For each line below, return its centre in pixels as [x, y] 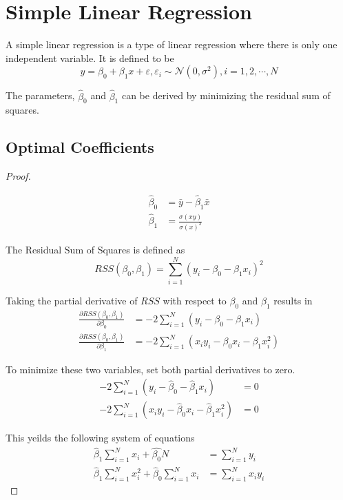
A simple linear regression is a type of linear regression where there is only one [171, 44]
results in [293, 300]
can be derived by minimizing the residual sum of [226, 95]
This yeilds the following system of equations [100, 438]
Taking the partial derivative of [72, 300]
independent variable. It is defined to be [90, 58]
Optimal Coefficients [80, 147]
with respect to [195, 300]
